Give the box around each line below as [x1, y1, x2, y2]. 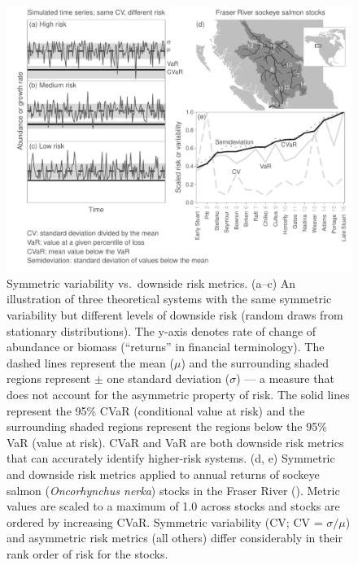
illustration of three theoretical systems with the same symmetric [7, 290, 332, 307]
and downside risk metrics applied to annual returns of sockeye [7, 466, 320, 482]
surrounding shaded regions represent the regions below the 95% [7, 418, 327, 435]
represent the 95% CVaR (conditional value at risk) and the [7, 402, 305, 419]
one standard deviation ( [107, 370, 230, 387]
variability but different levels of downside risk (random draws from [7, 306, 343, 324]
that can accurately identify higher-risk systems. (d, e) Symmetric [7, 450, 335, 467]
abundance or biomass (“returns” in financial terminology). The [7, 338, 325, 355]
